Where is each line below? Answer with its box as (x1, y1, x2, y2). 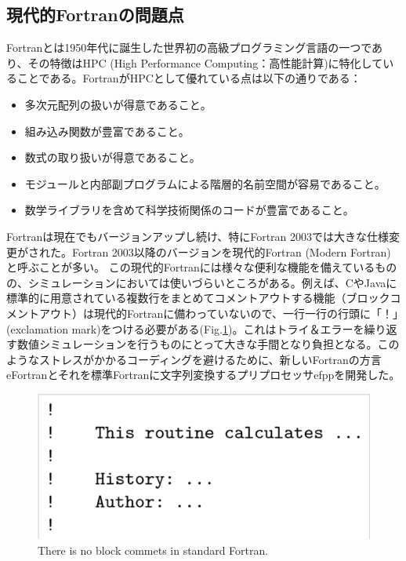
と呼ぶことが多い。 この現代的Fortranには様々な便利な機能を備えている (6, 259, 375, 275)
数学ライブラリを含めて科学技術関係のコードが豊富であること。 (24, 202, 354, 218)
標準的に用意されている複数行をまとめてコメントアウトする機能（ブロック (6, 290, 390, 306)
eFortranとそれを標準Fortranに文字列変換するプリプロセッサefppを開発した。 (6, 366, 401, 383)
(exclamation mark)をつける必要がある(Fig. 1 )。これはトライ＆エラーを (6, 320, 364, 337)
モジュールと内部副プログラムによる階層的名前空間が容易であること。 (24, 175, 386, 191)
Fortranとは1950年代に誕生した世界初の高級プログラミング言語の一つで (6, 39, 372, 56)
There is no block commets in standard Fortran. (38, 541, 269, 558)
